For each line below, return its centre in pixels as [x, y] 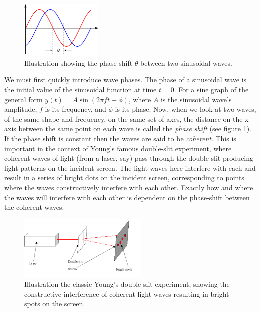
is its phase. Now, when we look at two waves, [186, 109]
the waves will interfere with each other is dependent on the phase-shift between [127, 197]
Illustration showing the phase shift [78, 62]
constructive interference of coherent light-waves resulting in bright [127, 294]
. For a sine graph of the [211, 89]
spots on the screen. [55, 304]
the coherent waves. [34, 207]
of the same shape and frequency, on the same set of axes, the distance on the [123, 118]
